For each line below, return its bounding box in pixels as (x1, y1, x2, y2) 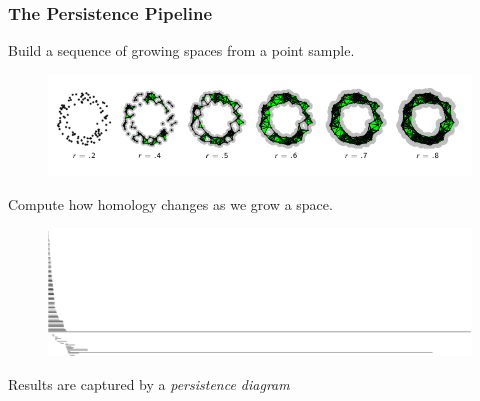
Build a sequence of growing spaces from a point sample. (8, 40, 355, 61)
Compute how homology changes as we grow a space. (8, 193, 333, 214)
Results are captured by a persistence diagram (8, 373, 290, 394)
